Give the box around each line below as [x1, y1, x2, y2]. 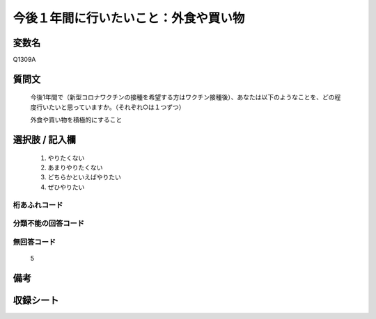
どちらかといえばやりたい [47, 173, 121, 181]
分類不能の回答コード [13, 219, 85, 229]
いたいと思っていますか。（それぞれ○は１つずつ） [42, 103, 185, 111]
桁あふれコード [13, 200, 63, 210]
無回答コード [13, 237, 56, 247]
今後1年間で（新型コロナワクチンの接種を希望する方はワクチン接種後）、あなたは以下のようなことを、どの [30, 93, 335, 101]
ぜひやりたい [47, 183, 85, 191]
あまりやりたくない [47, 163, 103, 172]
